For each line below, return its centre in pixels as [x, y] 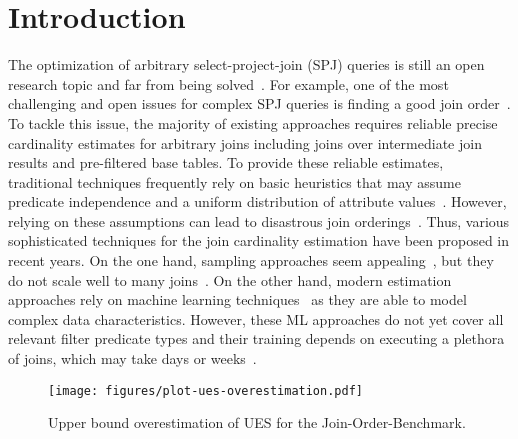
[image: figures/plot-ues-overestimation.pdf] [205, 390]
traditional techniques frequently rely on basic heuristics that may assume [234, 181]
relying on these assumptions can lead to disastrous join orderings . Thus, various [259, 220]
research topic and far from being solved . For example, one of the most [228, 83]
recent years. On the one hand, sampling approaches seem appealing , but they [251, 260]
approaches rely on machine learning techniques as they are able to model [237, 299]
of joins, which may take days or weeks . [132, 358]
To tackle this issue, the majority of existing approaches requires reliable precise [253, 122]
